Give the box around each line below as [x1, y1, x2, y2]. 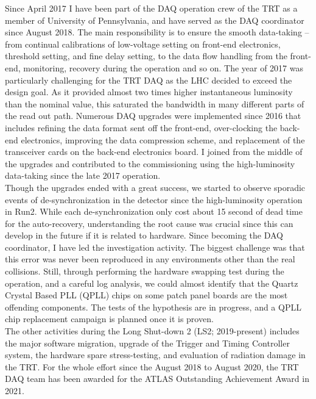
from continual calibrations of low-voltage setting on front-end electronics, [5, 37, 281, 50]
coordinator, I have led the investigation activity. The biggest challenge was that [5, 240, 305, 253]
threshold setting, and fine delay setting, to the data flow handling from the [5, 49, 287, 62]
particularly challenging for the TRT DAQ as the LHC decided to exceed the [5, 73, 292, 86]
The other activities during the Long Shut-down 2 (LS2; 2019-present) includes [5, 325, 300, 337]
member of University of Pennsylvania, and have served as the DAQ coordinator [5, 13, 304, 26]
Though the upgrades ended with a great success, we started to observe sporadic [5, 181, 306, 193]
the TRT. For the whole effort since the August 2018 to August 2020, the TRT [5, 360, 299, 373]
